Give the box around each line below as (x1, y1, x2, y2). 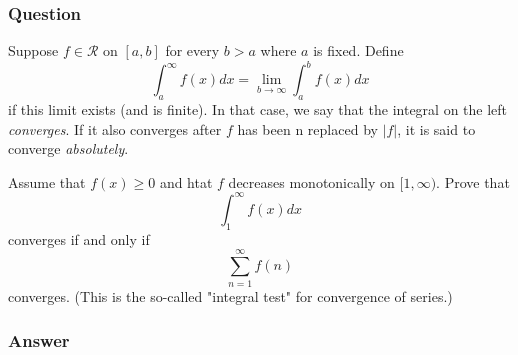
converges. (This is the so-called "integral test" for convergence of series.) (8, 285, 453, 306)
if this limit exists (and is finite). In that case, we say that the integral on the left (8, 99, 508, 120)
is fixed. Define (313, 40, 404, 61)
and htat (159, 171, 213, 192)
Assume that (8, 171, 86, 192)
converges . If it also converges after (8, 118, 222, 139)
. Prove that (436, 171, 510, 192)
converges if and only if (8, 228, 150, 249)
